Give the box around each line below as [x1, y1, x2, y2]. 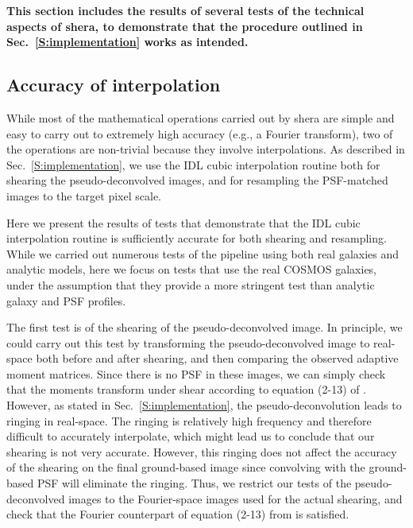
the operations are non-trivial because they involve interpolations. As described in [6, 141, 405, 157]
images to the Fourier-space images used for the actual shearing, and [68, 490, 403, 507]
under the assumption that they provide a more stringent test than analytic [6, 276, 375, 293]
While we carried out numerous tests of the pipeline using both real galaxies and [6, 245, 399, 262]
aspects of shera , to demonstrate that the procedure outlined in [6, 17, 363, 34]
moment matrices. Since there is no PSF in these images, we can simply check [6, 365, 386, 382]
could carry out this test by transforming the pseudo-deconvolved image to [6, 334, 370, 351]
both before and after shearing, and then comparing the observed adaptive [36, 350, 399, 367]
